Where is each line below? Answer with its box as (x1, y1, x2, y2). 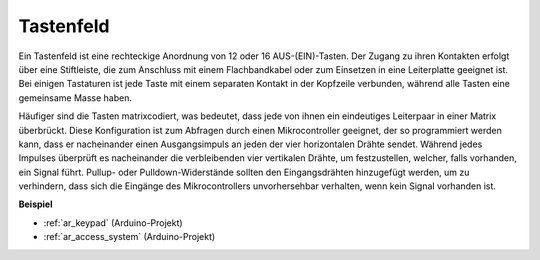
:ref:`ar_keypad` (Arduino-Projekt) (43, 216, 184, 229)
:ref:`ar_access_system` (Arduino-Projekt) (43, 231, 216, 243)
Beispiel (18, 198, 53, 210)
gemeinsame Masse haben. (18, 91, 133, 104)
